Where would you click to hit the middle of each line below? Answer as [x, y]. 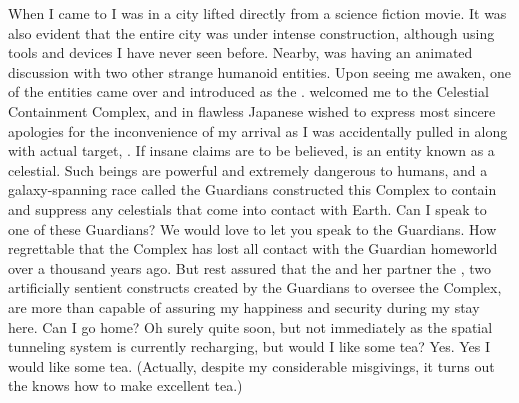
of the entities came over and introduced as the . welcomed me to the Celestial [248, 91]
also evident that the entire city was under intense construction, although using [251, 32]
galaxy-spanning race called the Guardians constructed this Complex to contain [252, 189]
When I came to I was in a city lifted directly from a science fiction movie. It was [257, 13]
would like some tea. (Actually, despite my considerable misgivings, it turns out [251, 365]
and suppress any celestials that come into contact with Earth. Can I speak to [247, 208]
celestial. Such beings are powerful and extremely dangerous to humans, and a [248, 169]
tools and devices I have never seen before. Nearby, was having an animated [240, 52]
